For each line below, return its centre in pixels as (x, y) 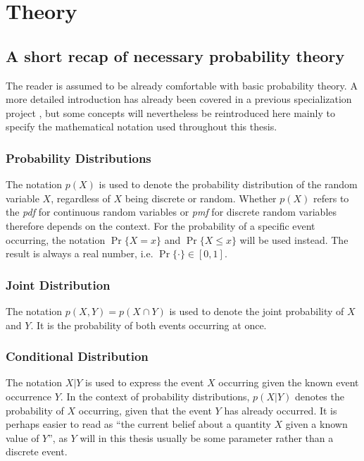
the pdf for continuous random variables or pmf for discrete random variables (171, 212)
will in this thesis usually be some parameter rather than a (207, 437)
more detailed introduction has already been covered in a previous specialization (179, 99)
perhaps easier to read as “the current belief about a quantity (138, 424)
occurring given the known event (289, 382)
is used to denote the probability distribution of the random (228, 184)
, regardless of (81, 198)
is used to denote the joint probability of (257, 311)
